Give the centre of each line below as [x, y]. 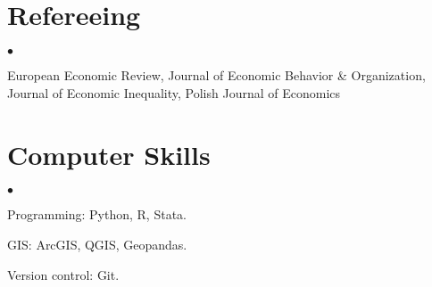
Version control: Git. [63, 274]
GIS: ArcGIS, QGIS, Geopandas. [97, 245]
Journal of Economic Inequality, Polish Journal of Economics [174, 92]
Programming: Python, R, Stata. [97, 214]
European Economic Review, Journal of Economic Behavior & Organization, [216, 75]
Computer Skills [109, 154]
